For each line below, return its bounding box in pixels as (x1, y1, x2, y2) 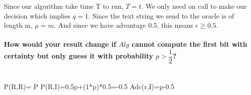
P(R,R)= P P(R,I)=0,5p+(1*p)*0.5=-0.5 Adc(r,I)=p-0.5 (4, 81, 175, 92)
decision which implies (4, 10, 70, 20)
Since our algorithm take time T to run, (4, 1, 124, 11)
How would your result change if (4, 39, 116, 49)
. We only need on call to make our (141, 1, 247, 11)
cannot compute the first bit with (132, 39, 248, 49)
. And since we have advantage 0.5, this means (54, 20, 193, 30)
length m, (4, 20, 33, 30)
